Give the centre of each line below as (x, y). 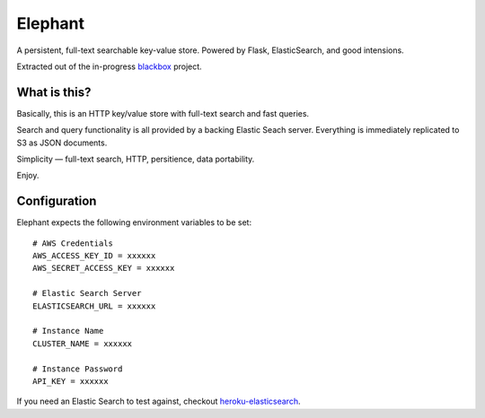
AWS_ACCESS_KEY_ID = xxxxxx (94, 256)
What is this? (54, 92)
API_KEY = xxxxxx (71, 381)
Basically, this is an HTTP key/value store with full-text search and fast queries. (163, 113)
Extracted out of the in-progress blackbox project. (109, 66)
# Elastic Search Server (87, 293)
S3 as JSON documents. (62, 143)
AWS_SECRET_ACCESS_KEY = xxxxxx (104, 268)
